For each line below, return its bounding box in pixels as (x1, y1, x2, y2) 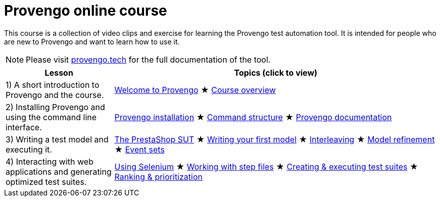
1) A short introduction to (6, 79, 100, 90)
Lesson (44, 67, 73, 78)
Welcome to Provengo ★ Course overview (114, 84, 276, 95)
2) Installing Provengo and (6, 102, 105, 112)
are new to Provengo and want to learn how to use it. (4, 37, 180, 46)
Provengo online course (4, 2, 167, 19)
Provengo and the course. (6, 89, 104, 100)
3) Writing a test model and (6, 134, 109, 144)
